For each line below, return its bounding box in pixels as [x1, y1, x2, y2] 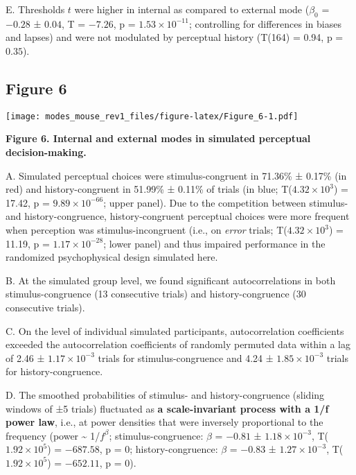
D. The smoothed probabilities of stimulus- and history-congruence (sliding [6, 387, 325, 401]
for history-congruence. [6, 364, 103, 379]
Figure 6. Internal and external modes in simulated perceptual [6, 131, 311, 146]
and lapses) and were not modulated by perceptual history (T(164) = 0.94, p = [6, 30, 344, 44]
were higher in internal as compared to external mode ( [74, 2, 310, 16]
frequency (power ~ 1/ [6, 428, 100, 442]
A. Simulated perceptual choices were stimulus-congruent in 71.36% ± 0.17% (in [6, 168, 347, 182]
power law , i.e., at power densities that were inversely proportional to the [6, 415, 323, 429]
